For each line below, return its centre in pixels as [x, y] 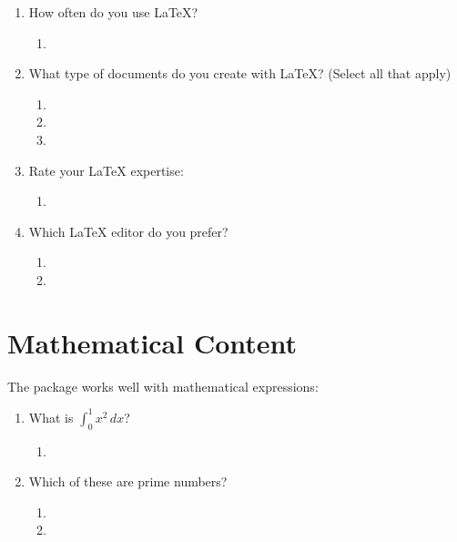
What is [51, 417]
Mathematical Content [152, 342]
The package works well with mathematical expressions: [163, 386]
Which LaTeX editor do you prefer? [128, 231]
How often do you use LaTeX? [113, 12]
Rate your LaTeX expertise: [106, 170]
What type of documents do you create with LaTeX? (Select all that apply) [240, 73]
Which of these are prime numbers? [128, 481]
